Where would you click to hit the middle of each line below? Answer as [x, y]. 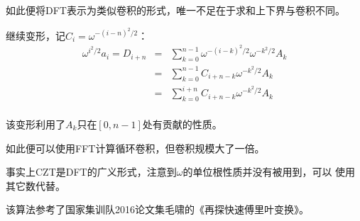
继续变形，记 [36, 35]
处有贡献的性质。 [182, 124]
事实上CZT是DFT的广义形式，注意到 [91, 172]
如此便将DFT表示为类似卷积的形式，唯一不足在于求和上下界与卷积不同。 [175, 10]
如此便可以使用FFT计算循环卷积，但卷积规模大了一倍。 [135, 148]
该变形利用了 [36, 124]
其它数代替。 [36, 185]
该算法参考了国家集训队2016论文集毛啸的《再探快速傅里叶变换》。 [157, 209]
